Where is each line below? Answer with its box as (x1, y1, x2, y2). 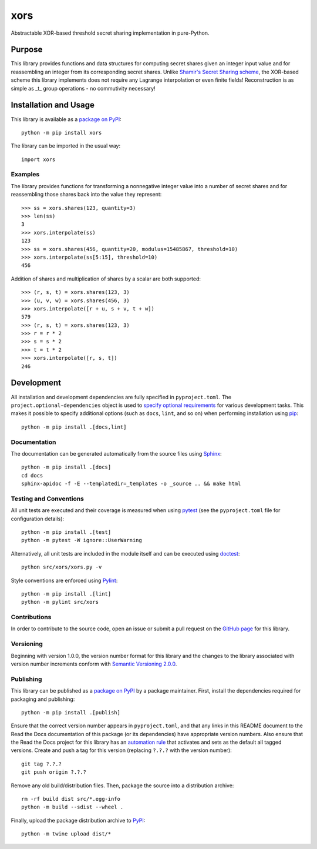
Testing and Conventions (11, 494, 85, 503)
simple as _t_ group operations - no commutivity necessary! (11, 85, 156, 92)
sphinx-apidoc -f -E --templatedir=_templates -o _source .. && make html (21, 480, 241, 487)
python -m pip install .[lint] (21, 590, 112, 597)
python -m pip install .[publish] (21, 709, 120, 716)
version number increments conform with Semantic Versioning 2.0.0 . (11, 660, 177, 667)
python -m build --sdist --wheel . (21, 804, 124, 811)
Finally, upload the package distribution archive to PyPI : (11, 817, 146, 824)
